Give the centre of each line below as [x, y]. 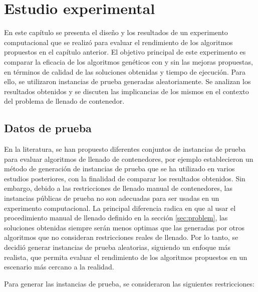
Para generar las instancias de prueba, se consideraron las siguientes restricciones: [129, 283]
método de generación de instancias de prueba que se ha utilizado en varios [119, 169]
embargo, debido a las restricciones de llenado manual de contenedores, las [118, 188]
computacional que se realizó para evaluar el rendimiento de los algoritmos [118, 42]
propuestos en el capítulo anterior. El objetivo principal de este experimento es [125, 52]
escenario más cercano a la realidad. [59, 267]
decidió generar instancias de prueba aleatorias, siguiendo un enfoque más [117, 247]
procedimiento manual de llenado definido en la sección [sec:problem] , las [116, 218]
